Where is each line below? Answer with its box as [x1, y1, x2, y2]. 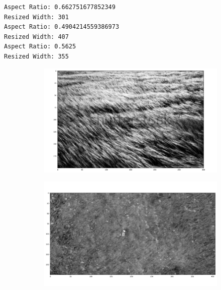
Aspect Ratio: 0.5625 [4, 43, 76, 50]
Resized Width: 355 [4, 52, 69, 60]
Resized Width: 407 [4, 33, 69, 40]
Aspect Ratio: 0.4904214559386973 [4, 23, 120, 31]
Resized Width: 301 [4, 13, 69, 21]
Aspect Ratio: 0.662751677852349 [4, 4, 116, 11]
